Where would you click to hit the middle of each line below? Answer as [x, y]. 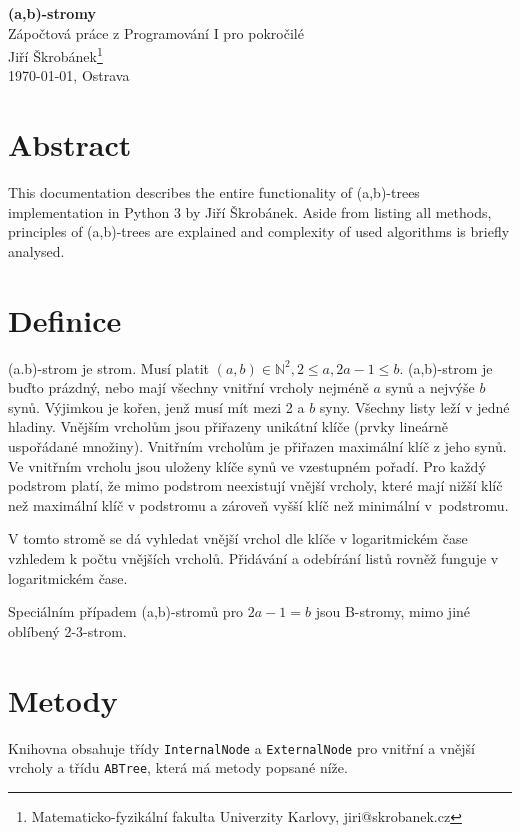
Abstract [70, 144]
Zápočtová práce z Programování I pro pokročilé [156, 32]
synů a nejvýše [430, 387]
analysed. [36, 250]
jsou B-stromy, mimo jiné [393, 611]
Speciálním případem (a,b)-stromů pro [126, 611]
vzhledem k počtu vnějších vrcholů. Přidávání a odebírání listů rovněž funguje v [253, 558]
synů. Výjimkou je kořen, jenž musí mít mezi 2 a [156, 406]
